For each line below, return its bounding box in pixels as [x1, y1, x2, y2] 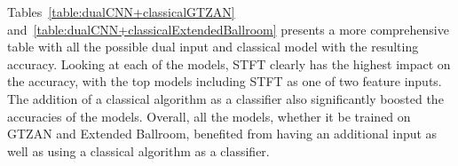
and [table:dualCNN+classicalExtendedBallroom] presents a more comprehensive [7, 20, 449, 38]
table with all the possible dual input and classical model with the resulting [7, 37, 419, 56]
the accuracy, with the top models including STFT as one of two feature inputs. [7, 72, 442, 91]
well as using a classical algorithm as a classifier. [7, 141, 270, 160]
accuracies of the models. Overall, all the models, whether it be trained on [7, 107, 411, 125]
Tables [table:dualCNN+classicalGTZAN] [7, 3, 235, 20]
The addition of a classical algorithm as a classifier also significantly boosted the [7, 89, 444, 107]
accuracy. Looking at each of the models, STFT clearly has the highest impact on [7, 54, 451, 73]
